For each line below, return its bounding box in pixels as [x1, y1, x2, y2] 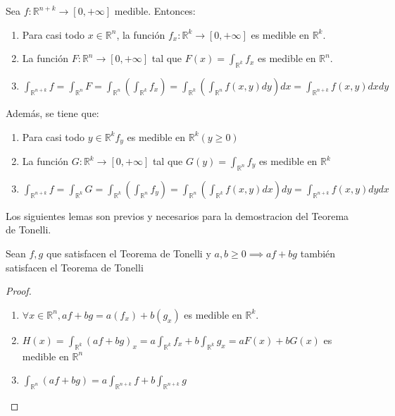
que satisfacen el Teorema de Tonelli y [46, 246, 211, 261]
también [300, 246, 336, 261]
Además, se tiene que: [6, 105, 99, 120]
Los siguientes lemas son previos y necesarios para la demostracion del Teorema [6, 208, 349, 223]
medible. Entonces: [114, 4, 196, 18]
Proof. [6, 283, 32, 298]
